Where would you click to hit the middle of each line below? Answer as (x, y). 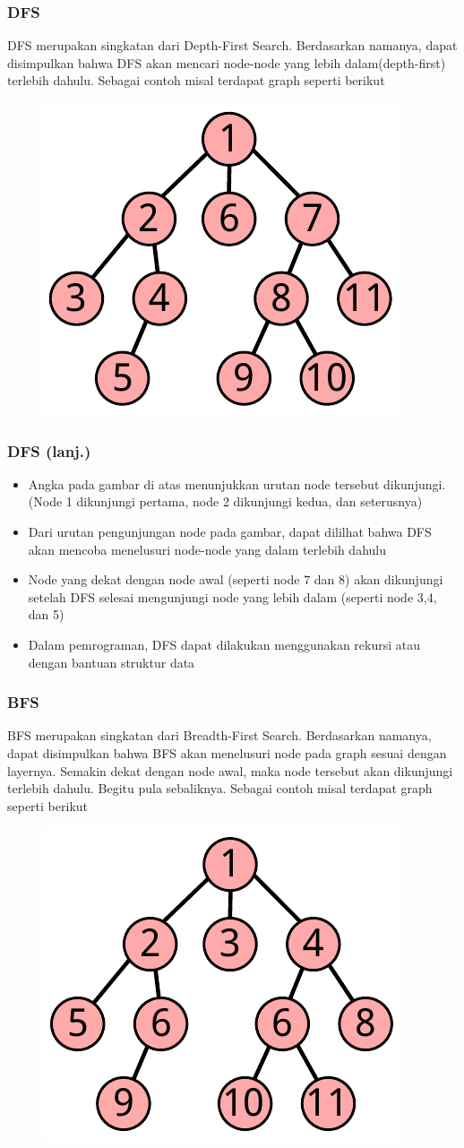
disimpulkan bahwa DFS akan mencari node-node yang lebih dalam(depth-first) (227, 62)
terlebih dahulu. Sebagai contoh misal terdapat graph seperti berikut (196, 80)
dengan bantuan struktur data (112, 662)
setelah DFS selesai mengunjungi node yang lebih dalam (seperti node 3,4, (232, 596)
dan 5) (46, 614)
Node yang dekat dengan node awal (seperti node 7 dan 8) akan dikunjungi (236, 579)
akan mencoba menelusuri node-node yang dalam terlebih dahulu (207, 549)
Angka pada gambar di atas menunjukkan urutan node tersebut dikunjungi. (237, 483)
